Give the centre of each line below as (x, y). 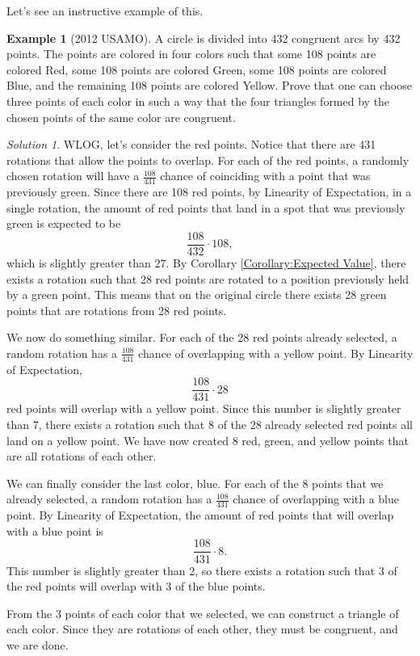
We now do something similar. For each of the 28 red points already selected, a (202, 337)
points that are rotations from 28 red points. (117, 310)
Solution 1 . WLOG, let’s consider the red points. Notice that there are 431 (191, 144)
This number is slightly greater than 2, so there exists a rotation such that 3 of (202, 570)
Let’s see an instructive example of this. (105, 11)
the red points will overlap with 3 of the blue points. (136, 586)
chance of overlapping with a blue (316, 499)
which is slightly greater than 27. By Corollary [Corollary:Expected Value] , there (206, 263)
